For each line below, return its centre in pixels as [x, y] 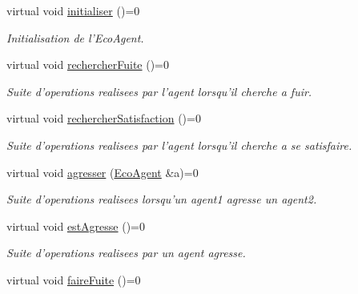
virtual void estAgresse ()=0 [76, 226]
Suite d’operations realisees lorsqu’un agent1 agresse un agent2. [162, 199]
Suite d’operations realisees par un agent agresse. [126, 253]
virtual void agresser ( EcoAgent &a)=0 [103, 172]
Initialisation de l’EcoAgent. [75, 37]
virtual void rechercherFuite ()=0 [88, 64]
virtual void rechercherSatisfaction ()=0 [104, 118]
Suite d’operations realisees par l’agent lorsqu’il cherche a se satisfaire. [179, 145]
